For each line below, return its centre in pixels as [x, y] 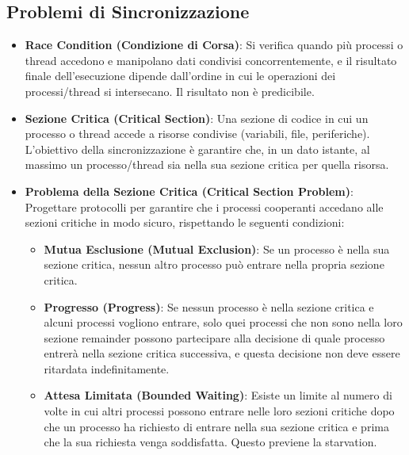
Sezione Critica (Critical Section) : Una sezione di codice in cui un [197, 118]
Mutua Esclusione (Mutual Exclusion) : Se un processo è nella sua [217, 249]
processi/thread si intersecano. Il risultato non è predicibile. [170, 91]
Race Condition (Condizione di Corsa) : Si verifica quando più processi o [214, 45]
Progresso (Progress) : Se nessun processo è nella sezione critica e [209, 306]
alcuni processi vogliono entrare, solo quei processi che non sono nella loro [223, 322]
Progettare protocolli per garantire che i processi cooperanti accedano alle [204, 206]
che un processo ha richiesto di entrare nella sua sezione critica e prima [216, 426]
